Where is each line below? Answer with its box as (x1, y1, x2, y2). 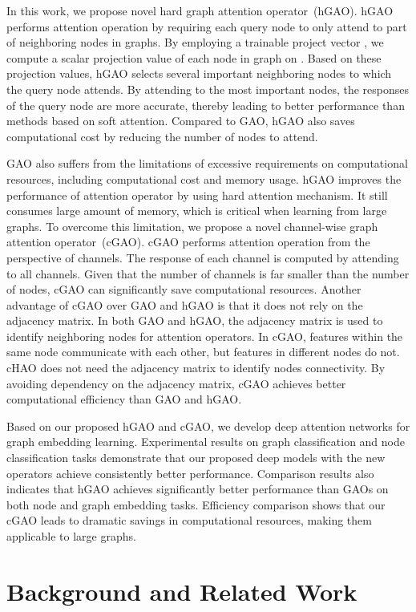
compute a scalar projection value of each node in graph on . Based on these (6, 49, 382, 66)
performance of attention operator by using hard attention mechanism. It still (6, 186, 388, 203)
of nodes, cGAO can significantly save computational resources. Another (6, 281, 361, 298)
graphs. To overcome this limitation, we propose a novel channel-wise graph (6, 217, 378, 234)
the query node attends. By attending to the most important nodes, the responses (6, 80, 410, 97)
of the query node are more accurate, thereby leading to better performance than (6, 96, 405, 113)
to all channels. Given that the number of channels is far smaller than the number (6, 265, 410, 282)
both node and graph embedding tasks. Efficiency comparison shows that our (6, 496, 386, 513)
